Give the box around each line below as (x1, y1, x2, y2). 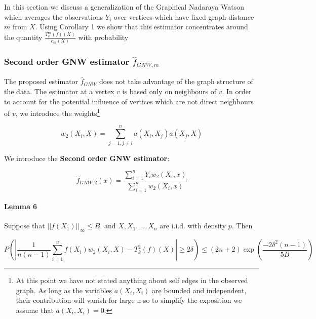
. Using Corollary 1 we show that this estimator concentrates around (35, 21, 248, 32)
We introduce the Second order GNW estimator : (4, 152, 170, 163)
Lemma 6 (4, 201, 37, 212)
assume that (16, 304, 54, 315)
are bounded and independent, (152, 285, 247, 295)
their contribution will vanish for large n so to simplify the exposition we (16, 295, 242, 305)
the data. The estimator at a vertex (4, 86, 114, 96)
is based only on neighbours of (122, 86, 217, 96)
